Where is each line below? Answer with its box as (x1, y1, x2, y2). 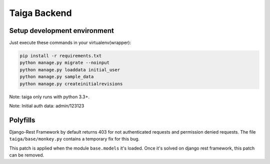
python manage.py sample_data (19, 74, 94, 80)
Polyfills (9, 116, 35, 124)
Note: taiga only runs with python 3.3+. (9, 94, 90, 100)
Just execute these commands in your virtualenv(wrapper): (9, 40, 131, 46)
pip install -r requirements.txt (19, 53, 102, 59)
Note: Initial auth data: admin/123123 (9, 103, 84, 109)
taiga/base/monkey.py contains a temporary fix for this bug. (9, 136, 140, 142)
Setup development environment (9, 26, 114, 35)
